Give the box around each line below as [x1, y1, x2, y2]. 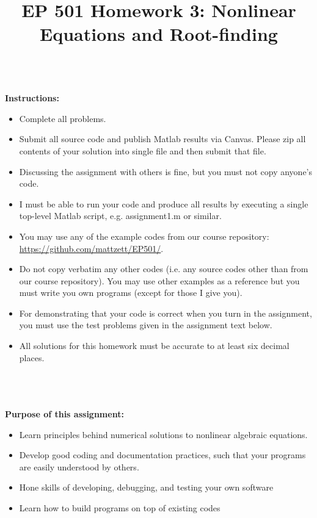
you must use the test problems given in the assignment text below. [19, 318, 272, 331]
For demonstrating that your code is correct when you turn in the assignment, [19, 306, 312, 319]
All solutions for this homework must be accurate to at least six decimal [19, 339, 290, 352]
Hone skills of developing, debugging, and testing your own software [19, 481, 274, 494]
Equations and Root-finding [40, 21, 278, 46]
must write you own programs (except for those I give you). [19, 286, 242, 299]
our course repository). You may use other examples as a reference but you [19, 274, 300, 287]
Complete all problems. [19, 112, 106, 124]
